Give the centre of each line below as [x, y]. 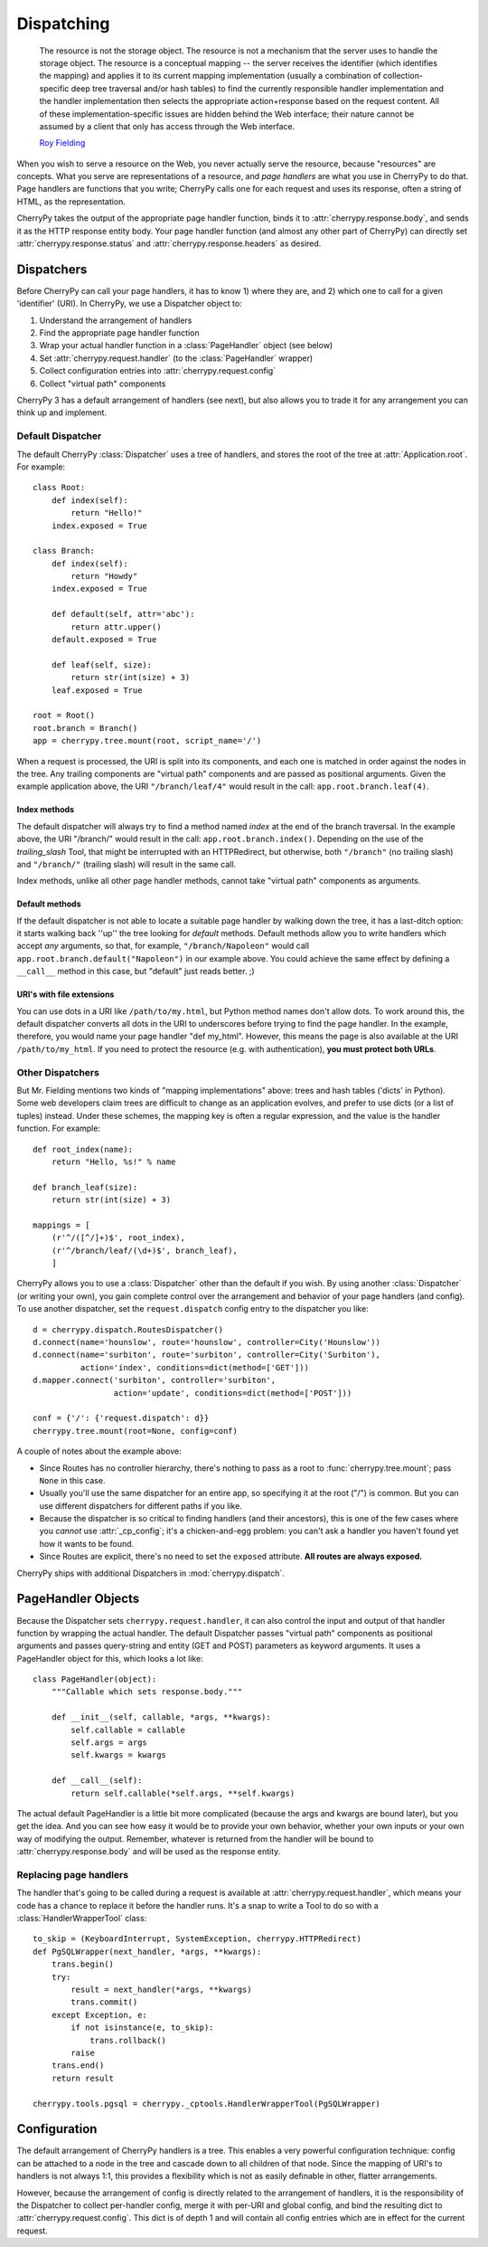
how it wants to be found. [87, 1543]
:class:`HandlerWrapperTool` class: [82, 1919]
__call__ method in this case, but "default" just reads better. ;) [136, 972]
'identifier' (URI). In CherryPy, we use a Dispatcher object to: [130, 304]
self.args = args [109, 1743]
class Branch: [64, 551]
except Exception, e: [99, 2015]
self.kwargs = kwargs [119, 1755]
